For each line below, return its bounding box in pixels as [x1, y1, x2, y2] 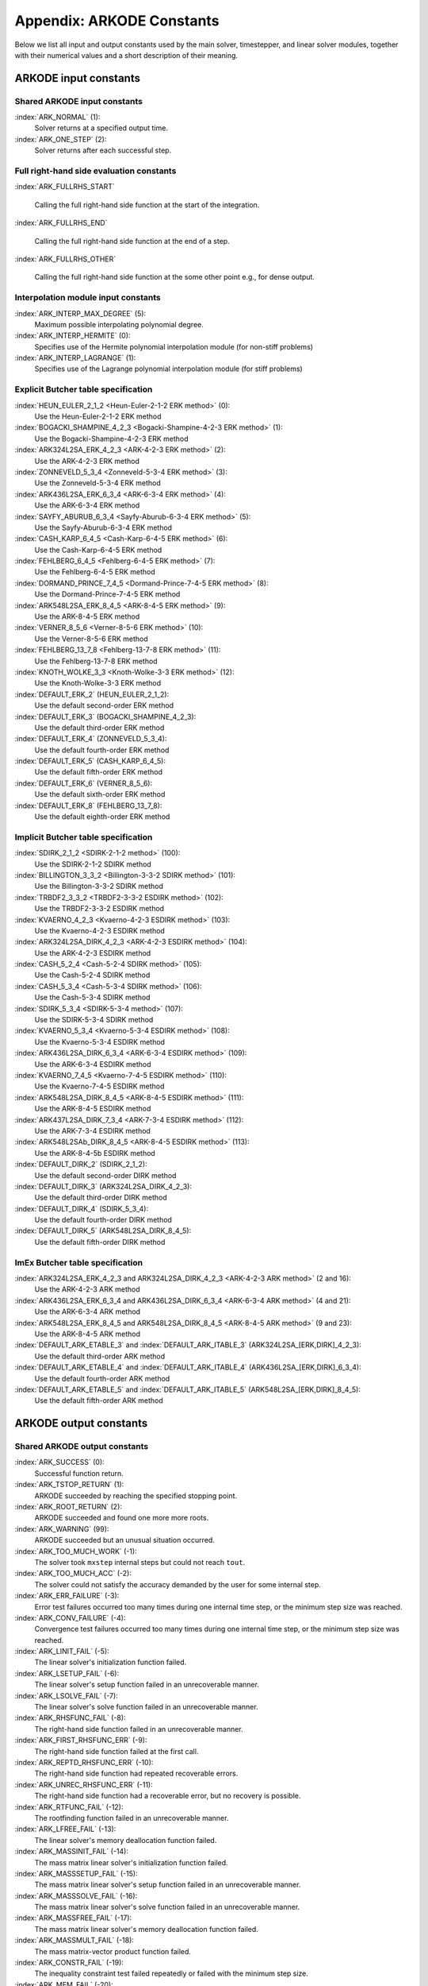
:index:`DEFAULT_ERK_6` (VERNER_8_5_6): [14, 779, 153, 788]
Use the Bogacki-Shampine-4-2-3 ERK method [34, 434, 189, 443]
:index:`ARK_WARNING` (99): [14, 1524, 109, 1533]
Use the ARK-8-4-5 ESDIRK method [34, 1104, 151, 1114]
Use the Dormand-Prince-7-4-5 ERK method [34, 589, 181, 599]
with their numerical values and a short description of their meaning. [14, 50, 238, 60]
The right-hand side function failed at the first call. [34, 1746, 199, 1756]
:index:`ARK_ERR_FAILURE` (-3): [14, 1591, 120, 1601]
